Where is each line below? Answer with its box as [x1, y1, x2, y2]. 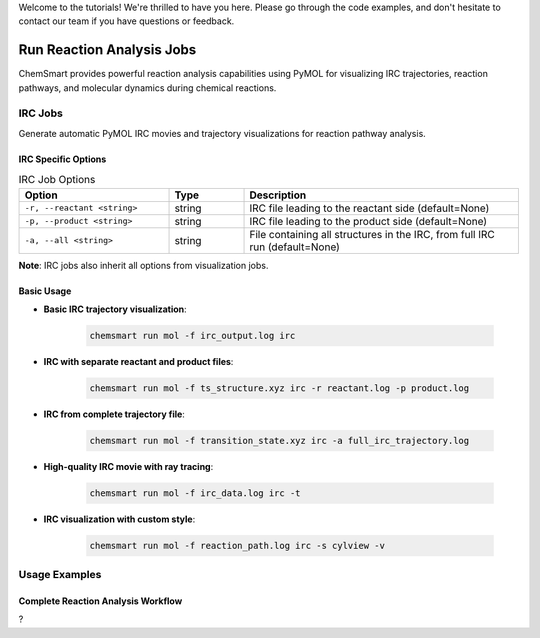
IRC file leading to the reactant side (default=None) [249, 201, 490, 215]
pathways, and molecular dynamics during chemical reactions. [18, 81, 277, 94]
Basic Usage [18, 285, 72, 297]
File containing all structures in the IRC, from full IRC [249, 227, 495, 241]
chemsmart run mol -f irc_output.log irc [89, 330, 296, 341]
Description [249, 188, 307, 202]
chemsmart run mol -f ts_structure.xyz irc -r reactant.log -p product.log [89, 382, 470, 394]
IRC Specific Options [18, 153, 107, 165]
